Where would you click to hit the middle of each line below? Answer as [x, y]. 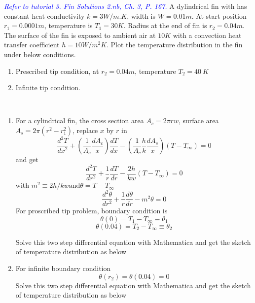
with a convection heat [207, 35]
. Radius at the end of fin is [165, 25]
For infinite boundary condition [63, 268]
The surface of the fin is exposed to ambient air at [80, 35]
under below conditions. [40, 54]
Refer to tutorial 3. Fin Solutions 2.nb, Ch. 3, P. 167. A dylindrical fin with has [126, 6]
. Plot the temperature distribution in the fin [175, 45]
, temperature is [68, 25]
